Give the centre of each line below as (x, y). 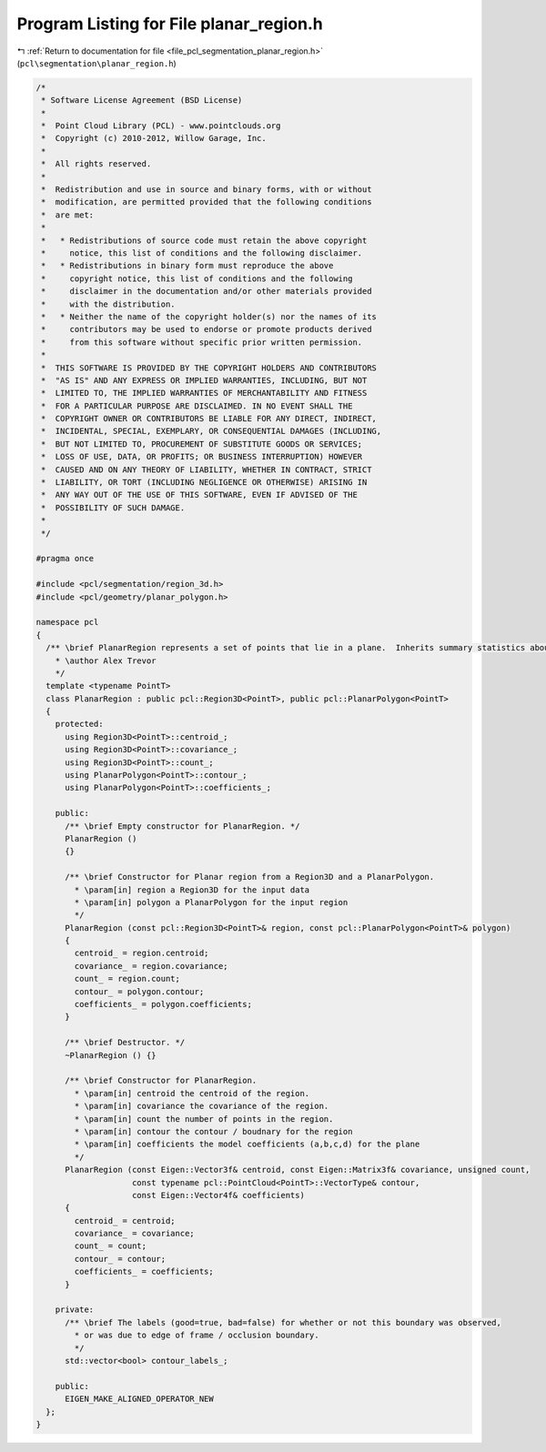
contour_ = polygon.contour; (139, 991)
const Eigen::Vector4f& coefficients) (218, 1195)
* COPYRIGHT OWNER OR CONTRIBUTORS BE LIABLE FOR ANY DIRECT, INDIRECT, (209, 419)
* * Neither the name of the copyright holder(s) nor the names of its (209, 317)
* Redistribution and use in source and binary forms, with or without (207, 190)
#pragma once (65, 559)
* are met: (68, 215)
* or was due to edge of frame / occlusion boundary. (197, 1336)
